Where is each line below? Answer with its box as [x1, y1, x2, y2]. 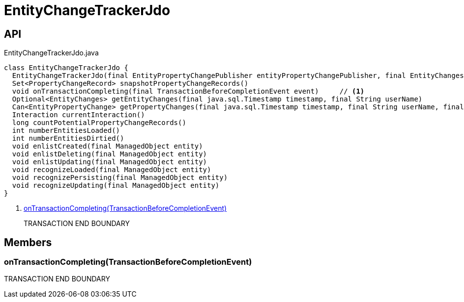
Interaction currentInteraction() [12, 111, 145, 119]
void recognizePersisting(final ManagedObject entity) [12, 174, 228, 182]
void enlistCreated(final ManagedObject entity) [12, 142, 203, 151]
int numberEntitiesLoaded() [12, 126, 120, 135]
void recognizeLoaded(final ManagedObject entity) [12, 166, 211, 174]
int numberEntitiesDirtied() [12, 134, 124, 143]
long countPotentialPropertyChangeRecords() [12, 119, 186, 127]
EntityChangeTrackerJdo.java [4, 49, 99, 57]
